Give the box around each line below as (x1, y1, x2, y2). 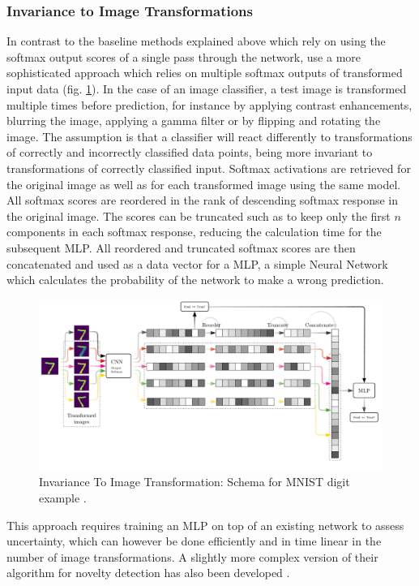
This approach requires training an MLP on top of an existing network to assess (6, 516, 404, 533)
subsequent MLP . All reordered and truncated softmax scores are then (6, 239, 356, 256)
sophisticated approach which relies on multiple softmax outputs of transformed (6, 64, 403, 81)
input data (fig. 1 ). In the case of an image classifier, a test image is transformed (6, 80, 407, 97)
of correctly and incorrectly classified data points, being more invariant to (6, 144, 373, 161)
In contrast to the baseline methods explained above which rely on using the (6, 32, 386, 50)
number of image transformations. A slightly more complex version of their (6, 548, 378, 565)
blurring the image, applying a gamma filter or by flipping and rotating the (6, 112, 381, 129)
